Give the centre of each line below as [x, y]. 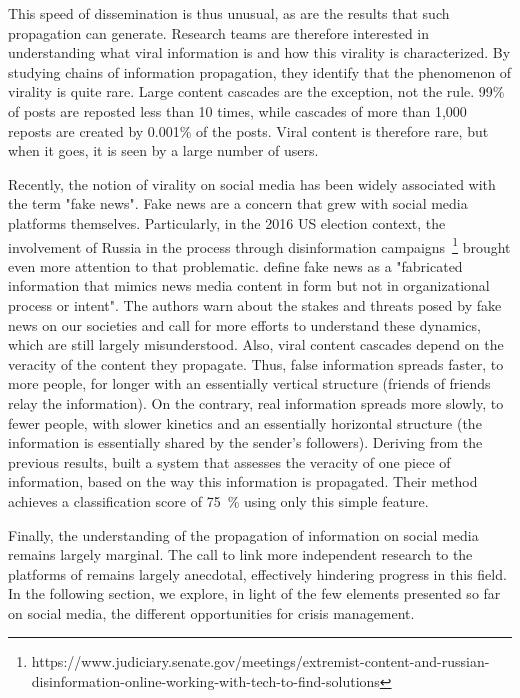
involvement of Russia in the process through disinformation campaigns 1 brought [259, 245]
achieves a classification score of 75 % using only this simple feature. [218, 500]
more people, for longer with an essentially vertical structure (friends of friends [249, 383]
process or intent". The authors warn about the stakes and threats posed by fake [255, 304]
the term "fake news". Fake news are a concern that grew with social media [238, 203]
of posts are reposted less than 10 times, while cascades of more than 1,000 [237, 110]
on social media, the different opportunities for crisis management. [211, 612]
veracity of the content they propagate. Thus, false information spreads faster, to [256, 363]
